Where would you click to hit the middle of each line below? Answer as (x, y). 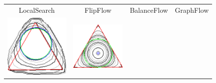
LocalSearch (37, 10)
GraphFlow (192, 10)
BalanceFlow (149, 10)
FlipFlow (98, 10)
